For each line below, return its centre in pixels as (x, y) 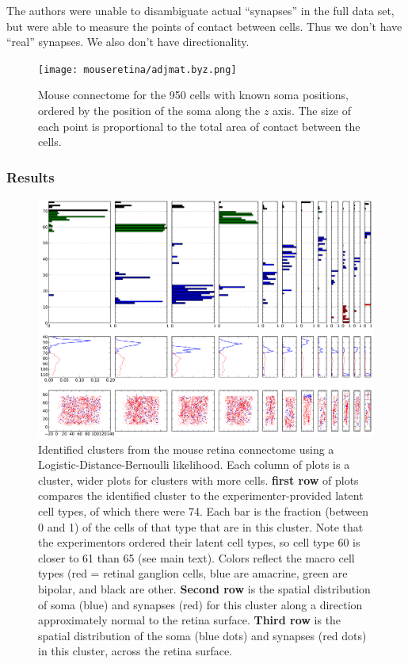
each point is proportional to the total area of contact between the (199, 126)
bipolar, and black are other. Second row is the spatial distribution (204, 588)
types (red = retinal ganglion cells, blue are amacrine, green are (193, 573)
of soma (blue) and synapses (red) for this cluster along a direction (200, 604)
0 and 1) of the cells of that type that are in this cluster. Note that (201, 526)
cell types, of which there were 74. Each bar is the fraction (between (203, 511)
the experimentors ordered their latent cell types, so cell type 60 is (199, 542)
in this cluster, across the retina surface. (135, 651)
